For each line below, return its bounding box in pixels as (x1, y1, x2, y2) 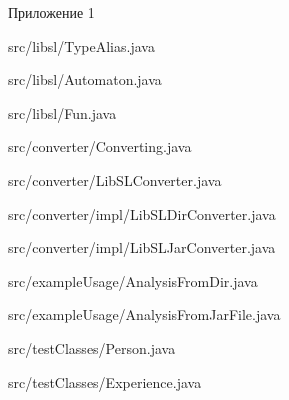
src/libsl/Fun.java (8, 102, 117, 123)
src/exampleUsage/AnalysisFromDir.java (8, 270, 258, 291)
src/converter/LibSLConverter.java (8, 169, 222, 190)
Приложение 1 (8, 2, 95, 22)
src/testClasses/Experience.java (8, 371, 202, 392)
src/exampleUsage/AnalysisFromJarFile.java (8, 304, 281, 325)
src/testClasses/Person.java (8, 337, 176, 358)
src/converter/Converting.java (8, 136, 192, 157)
